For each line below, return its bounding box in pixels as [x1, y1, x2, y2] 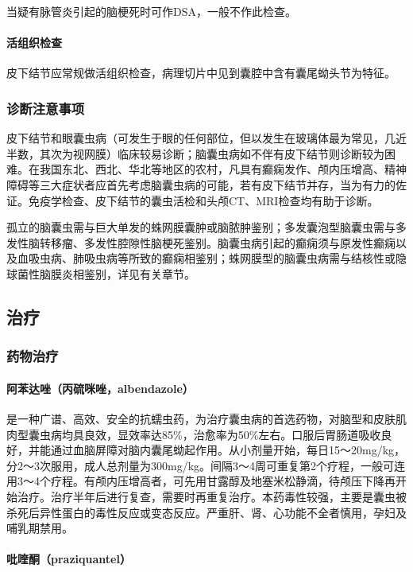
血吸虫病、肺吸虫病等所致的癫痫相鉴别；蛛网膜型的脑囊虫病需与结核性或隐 [17, 250, 407, 267]
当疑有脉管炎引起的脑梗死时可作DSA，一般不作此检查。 [6, 3, 296, 19]
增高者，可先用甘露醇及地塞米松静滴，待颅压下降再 [128, 473, 396, 489]
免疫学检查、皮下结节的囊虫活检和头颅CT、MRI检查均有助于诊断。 [28, 192, 379, 208]
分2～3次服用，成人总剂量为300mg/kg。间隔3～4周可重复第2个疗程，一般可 [6, 457, 395, 473]
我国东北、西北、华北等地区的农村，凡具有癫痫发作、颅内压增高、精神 [39, 161, 407, 177]
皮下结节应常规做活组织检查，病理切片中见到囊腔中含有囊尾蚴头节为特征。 [6, 64, 396, 81]
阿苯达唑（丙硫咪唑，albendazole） [6, 379, 194, 396]
